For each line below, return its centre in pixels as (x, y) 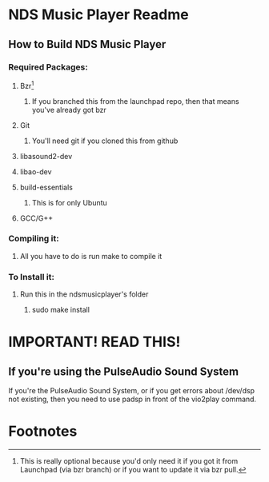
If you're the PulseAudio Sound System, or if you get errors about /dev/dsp (131, 391)
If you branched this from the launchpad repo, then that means (135, 101)
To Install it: (31, 277)
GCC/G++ (36, 218)
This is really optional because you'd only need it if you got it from (129, 461)
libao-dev (36, 171)
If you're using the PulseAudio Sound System (123, 371)
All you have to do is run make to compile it (91, 256)
